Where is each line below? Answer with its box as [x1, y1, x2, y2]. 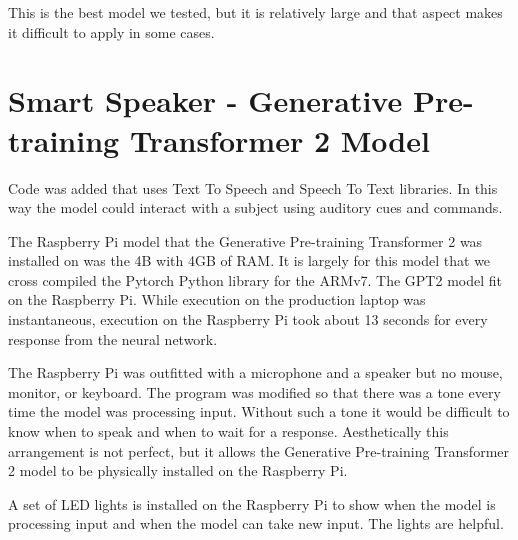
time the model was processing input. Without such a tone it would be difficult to [8, 401, 510, 422]
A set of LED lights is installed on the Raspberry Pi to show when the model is [8, 493, 496, 514]
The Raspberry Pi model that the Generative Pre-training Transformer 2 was [8, 230, 483, 251]
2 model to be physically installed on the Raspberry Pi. [8, 460, 348, 481]
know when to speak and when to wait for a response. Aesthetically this [8, 421, 449, 442]
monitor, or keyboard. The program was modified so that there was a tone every [8, 381, 501, 402]
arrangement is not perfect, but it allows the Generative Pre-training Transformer [8, 440, 510, 461]
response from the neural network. [8, 328, 218, 349]
